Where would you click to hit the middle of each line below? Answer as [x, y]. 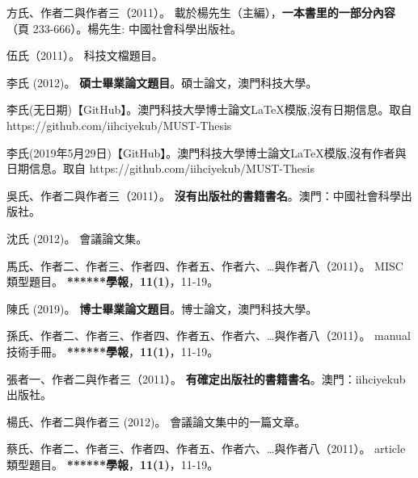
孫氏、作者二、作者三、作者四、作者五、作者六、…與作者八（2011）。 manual [209, 335]
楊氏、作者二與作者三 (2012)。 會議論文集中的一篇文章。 [156, 421]
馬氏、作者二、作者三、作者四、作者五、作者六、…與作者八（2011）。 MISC [205, 265]
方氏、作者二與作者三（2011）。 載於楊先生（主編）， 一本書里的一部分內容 [201, 12]
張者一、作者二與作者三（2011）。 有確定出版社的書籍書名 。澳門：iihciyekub [206, 378]
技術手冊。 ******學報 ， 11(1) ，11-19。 [113, 351]
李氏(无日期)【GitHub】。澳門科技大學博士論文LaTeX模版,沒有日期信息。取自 [209, 109]
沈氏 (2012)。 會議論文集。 [77, 238]
